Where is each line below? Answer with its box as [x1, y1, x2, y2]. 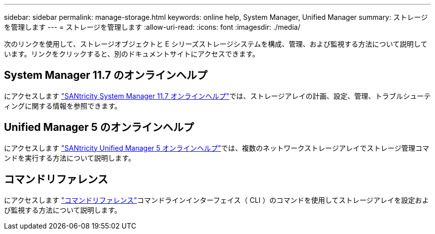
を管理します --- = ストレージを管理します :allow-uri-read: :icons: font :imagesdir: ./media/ [4, 23, 300, 31]
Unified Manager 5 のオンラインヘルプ [4, 121, 194, 134]
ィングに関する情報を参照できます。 [4, 101, 122, 110]
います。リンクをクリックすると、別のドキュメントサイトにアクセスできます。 [4, 50, 259, 58]
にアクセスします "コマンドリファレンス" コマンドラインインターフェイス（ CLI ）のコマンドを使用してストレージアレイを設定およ [4, 195, 429, 204]
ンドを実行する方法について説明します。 [4, 153, 136, 162]
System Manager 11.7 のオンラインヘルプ [4, 69, 208, 82]
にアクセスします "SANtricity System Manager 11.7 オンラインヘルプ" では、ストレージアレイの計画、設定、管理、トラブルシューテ [4, 91, 431, 100]
